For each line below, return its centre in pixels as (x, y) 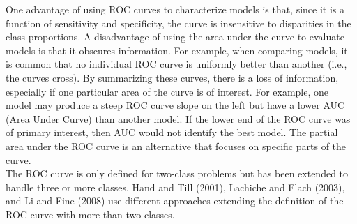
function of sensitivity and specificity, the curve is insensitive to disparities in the (178, 23)
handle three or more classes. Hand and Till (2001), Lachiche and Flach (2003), (175, 187)
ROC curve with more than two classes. (90, 214)
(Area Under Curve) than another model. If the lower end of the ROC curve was (178, 118)
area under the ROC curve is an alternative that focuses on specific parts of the (176, 145)
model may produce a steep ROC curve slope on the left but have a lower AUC (175, 105)
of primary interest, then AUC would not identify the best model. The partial (172, 132)
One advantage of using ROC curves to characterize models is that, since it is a (175, 9)
